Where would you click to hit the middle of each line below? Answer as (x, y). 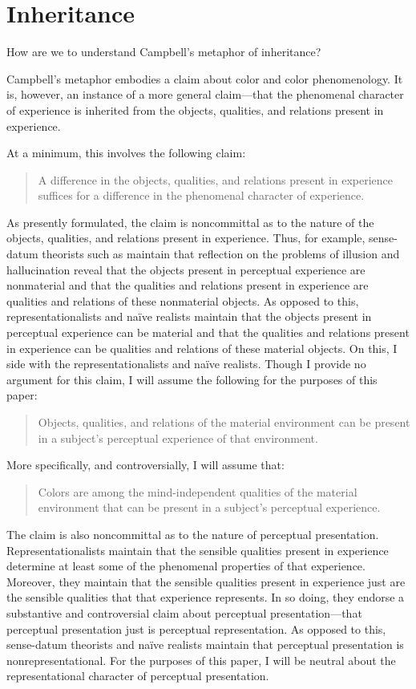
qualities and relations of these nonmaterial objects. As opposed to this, (183, 300)
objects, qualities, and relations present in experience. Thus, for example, (186, 238)
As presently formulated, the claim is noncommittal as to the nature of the (190, 222)
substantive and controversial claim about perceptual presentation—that (184, 612)
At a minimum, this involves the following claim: (126, 153)
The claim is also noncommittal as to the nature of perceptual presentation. (193, 534)
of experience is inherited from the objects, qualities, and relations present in (195, 109)
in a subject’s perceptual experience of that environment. (178, 438)
